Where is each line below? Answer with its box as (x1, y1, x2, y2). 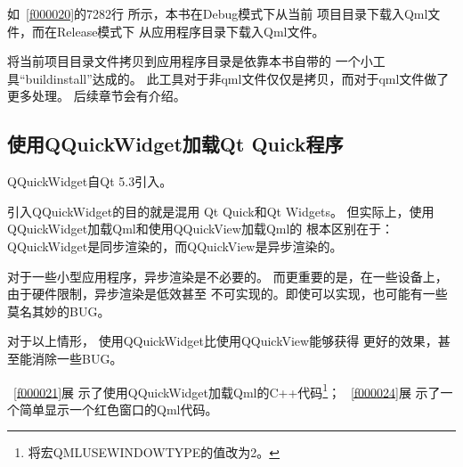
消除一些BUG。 (31, 348, 123, 367)
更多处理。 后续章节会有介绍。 (7, 86, 186, 105)
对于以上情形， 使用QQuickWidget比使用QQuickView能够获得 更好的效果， (7, 332, 438, 350)
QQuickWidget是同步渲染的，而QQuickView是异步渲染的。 (7, 236, 343, 255)
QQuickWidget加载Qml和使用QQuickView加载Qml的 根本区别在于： (7, 219, 394, 238)
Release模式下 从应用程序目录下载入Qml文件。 (56, 21, 325, 40)
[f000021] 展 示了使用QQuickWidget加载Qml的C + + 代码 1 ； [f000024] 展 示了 (13, 380, 441, 401)
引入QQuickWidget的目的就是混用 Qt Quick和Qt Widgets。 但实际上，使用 (7, 201, 435, 220)
